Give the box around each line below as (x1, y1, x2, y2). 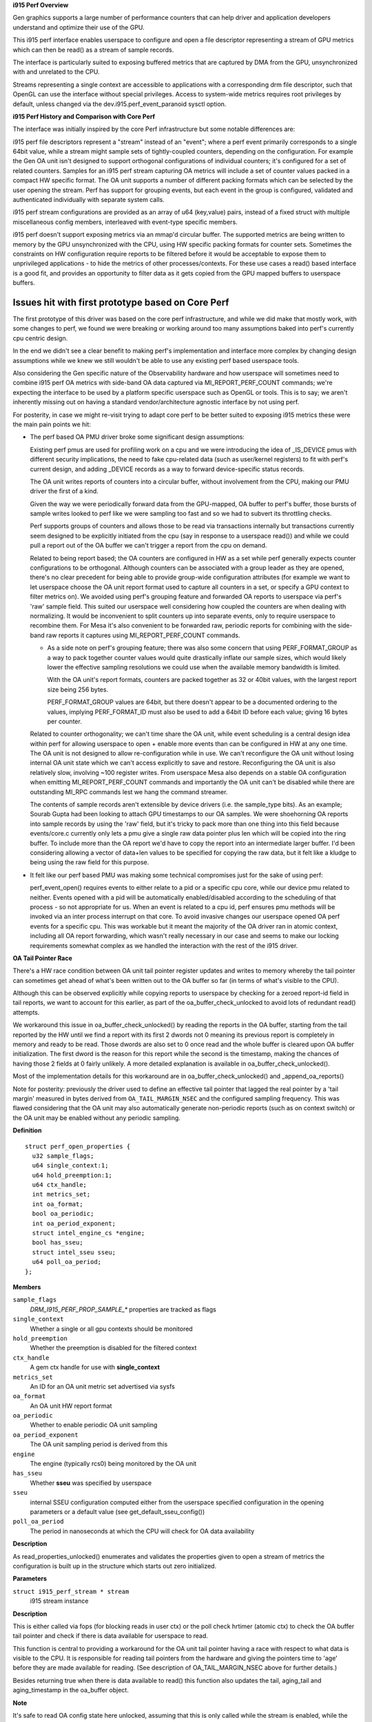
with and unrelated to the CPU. (12, 68, 100, 76)
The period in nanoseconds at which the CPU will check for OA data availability (30, 1526, 255, 1535)
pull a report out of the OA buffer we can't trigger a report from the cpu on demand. (30, 541, 267, 550)
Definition (12, 1126, 42, 1134)
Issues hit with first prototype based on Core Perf (12, 296, 229, 308)
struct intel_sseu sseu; (32, 1248, 116, 1256)
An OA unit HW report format (30, 1402, 112, 1410)
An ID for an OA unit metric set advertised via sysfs (30, 1382, 175, 1391)
